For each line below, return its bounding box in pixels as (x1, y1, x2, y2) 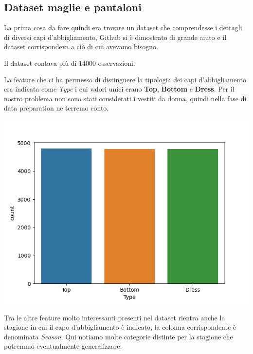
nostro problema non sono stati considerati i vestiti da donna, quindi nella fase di (4, 93, 247, 103)
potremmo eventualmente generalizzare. (4, 341, 122, 351)
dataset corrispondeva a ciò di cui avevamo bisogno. (4, 41, 158, 52)
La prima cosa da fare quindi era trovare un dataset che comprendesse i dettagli (4, 22, 242, 33)
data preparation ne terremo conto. (4, 103, 109, 113)
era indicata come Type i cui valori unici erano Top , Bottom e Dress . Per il (4, 84, 235, 94)
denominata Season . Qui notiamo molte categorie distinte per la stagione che (4, 331, 233, 341)
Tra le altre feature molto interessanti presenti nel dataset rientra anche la (4, 312, 225, 322)
